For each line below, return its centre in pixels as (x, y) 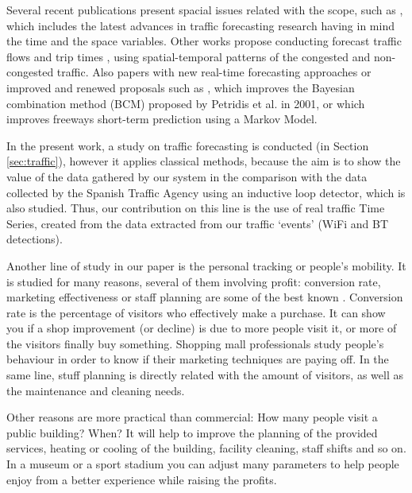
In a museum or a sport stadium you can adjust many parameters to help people (203, 464)
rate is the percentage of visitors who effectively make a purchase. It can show (196, 312)
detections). (35, 239)
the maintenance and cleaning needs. (96, 390)
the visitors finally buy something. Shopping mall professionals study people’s (195, 343)
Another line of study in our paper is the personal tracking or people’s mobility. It (206, 265)
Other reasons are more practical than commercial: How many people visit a (192, 417)
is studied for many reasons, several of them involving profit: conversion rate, (194, 281)
